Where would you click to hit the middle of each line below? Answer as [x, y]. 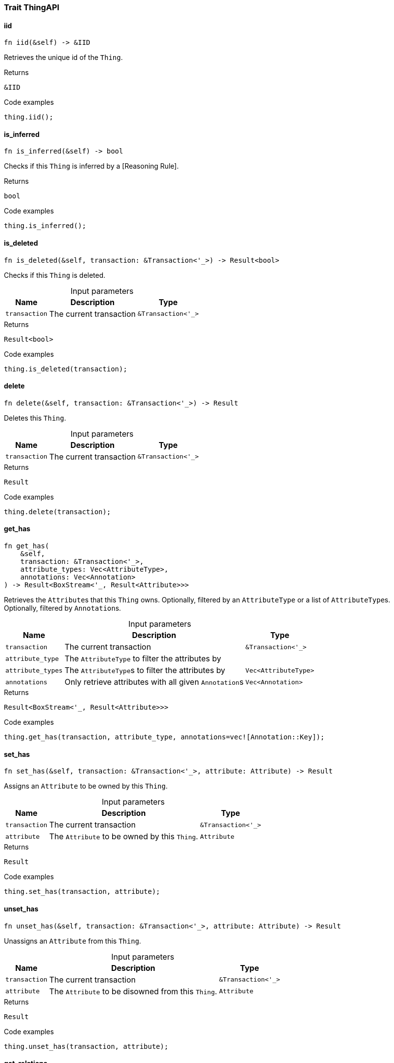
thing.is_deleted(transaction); [66, 369]
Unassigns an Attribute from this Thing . [73, 941]
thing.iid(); [29, 117]
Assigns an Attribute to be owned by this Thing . [86, 786]
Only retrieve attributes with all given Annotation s [154, 682]
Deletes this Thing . [35, 418]
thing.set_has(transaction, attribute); [82, 892]
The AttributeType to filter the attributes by [143, 659]
